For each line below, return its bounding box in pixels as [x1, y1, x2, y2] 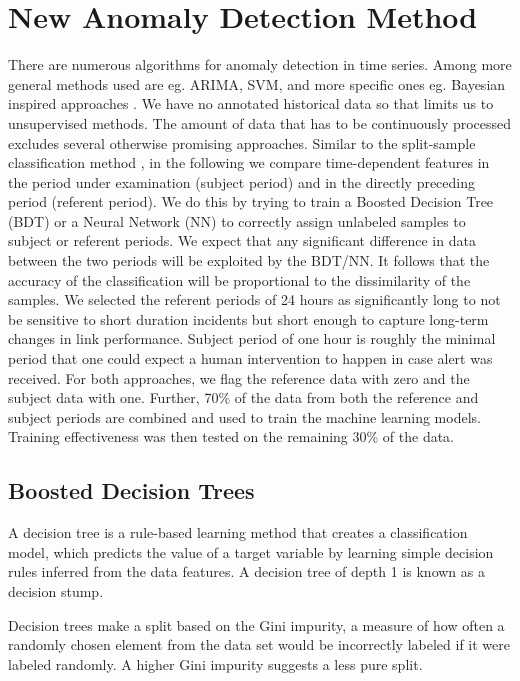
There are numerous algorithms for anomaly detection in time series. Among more [8, 54, 512, 75]
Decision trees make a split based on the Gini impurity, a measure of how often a [8, 614, 505, 635]
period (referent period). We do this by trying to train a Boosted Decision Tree [8, 191, 494, 212]
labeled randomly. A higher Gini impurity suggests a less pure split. [8, 653, 423, 674]
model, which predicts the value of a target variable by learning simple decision [8, 541, 494, 562]
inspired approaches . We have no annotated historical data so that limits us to [8, 93, 494, 114]
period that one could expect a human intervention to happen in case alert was [8, 348, 493, 369]
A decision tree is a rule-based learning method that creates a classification [8, 522, 468, 543]
